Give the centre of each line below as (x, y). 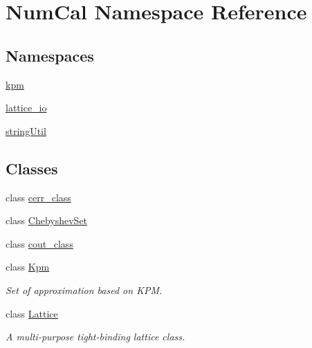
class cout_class (39, 243)
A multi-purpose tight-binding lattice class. (95, 337)
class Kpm (28, 267)
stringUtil (26, 130)
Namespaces (50, 55)
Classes (32, 168)
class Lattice (32, 313)
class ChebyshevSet (47, 220)
